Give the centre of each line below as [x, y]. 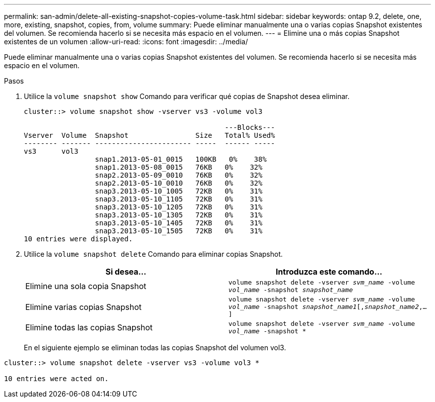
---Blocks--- [250, 127]
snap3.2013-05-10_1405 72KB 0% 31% [179, 223]
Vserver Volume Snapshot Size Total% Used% [149, 135]
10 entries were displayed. [78, 239]
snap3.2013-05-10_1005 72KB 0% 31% [179, 191]
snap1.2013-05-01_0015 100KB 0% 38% [181, 159]
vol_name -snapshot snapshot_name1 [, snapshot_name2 [324, 307]
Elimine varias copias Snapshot [83, 307]
